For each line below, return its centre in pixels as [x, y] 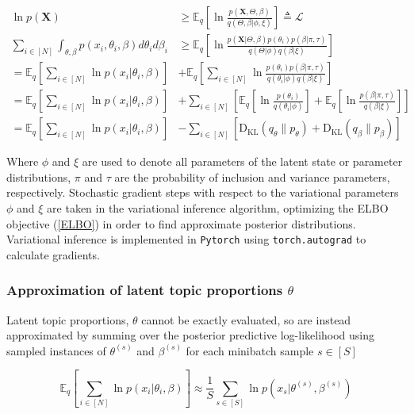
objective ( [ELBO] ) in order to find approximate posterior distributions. [181, 223]
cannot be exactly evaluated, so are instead [246, 319]
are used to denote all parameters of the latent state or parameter [242, 161]
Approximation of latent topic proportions [145, 290]
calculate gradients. [53, 254]
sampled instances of [56, 350]
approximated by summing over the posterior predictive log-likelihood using [191, 335]
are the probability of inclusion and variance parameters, [252, 176]
